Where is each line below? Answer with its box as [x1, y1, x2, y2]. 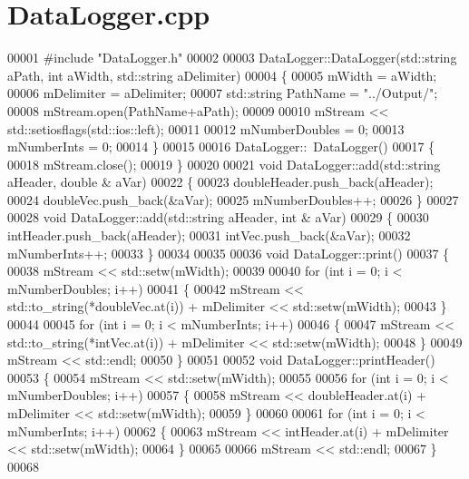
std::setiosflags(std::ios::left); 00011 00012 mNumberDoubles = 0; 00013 [7, 119, 405, 138]
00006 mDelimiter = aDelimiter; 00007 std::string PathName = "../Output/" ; [7, 83, 438, 103]
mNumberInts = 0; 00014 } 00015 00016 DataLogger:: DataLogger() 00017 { [7, 137, 435, 156]
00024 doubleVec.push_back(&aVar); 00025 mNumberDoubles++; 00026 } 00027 [7, 190, 459, 209]
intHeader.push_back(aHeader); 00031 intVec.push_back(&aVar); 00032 [7, 226, 411, 245]
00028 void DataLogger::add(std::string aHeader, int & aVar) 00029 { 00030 [7, 208, 429, 227]
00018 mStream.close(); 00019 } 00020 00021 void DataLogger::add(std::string [7, 154, 441, 173]
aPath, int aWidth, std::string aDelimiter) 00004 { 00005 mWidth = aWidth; [7, 65, 437, 84]
